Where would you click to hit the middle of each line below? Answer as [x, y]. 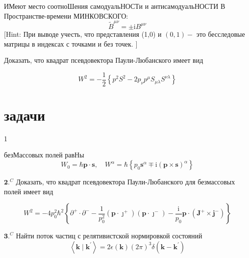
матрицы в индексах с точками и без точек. [69, 43]
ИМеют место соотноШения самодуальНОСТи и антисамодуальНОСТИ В [115, 6]
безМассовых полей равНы [44, 155]
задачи [25, 115]
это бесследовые [221, 34]
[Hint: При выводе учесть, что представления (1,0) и [83, 34]
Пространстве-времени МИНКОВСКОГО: [66, 15]
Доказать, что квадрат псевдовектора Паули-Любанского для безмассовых [125, 182]
